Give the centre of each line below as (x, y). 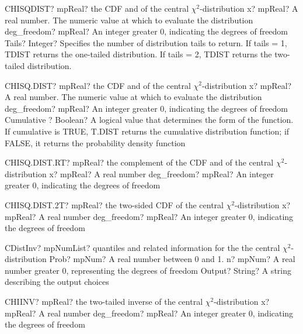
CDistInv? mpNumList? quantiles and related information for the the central (142, 247)
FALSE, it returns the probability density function (95, 142)
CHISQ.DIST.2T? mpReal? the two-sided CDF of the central (114, 204)
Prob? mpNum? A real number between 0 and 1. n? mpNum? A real (172, 259)
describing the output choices (57, 282)
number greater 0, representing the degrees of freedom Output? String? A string (148, 270)
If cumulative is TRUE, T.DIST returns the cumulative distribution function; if (147, 131)
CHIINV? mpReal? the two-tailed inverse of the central (104, 302)
